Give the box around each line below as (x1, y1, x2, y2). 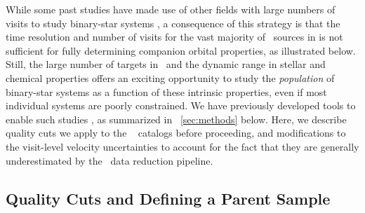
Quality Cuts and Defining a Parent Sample (6, 187, 331, 209)
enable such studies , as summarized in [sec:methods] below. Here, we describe (6, 111, 347, 126)
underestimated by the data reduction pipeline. (6, 153, 213, 167)
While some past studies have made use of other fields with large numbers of (6, 2, 336, 16)
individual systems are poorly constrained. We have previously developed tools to (6, 98, 356, 113)
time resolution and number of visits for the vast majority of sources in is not (6, 29, 343, 44)
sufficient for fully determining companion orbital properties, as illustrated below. (6, 43, 356, 57)
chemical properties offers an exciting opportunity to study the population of (6, 70, 335, 85)
